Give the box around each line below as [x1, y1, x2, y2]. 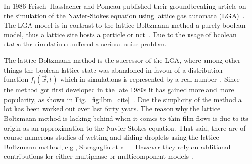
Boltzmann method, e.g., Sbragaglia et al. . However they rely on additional [4, 141, 231, 151]
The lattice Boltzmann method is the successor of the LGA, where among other [4, 55, 241, 65]
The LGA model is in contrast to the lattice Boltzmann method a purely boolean [4, 20, 246, 30]
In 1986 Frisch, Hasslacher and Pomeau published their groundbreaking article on [4, 1, 246, 11]
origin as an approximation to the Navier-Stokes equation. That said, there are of [4, 122, 246, 133]
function [4, 74, 29, 84]
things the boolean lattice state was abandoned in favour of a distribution [4, 64, 223, 75]
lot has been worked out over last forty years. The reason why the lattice [4, 104, 220, 114]
